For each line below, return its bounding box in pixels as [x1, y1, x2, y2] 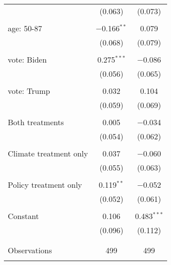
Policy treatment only [8, 179, 82, 190]
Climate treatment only [8, 148, 88, 159]
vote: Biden [8, 54, 47, 65]
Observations [8, 244, 52, 256]
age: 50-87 [8, 22, 42, 34]
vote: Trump [8, 85, 50, 96]
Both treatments [8, 116, 64, 128]
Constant [8, 210, 39, 221]
